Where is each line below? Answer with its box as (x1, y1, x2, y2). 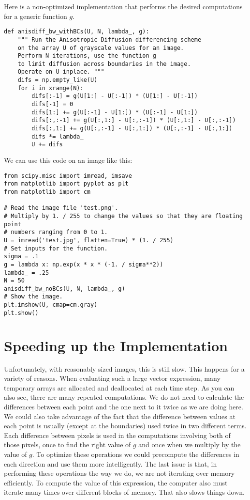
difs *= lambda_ (31, 133, 84, 140)
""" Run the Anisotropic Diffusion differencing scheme (17, 36, 202, 43)
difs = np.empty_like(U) (17, 77, 98, 84)
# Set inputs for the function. (4, 245, 108, 252)
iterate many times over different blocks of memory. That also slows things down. (4, 487, 245, 497)
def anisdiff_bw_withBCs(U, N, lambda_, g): (4, 28, 149, 35)
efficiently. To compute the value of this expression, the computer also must (4, 477, 228, 487)
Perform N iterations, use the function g (17, 52, 156, 60)
